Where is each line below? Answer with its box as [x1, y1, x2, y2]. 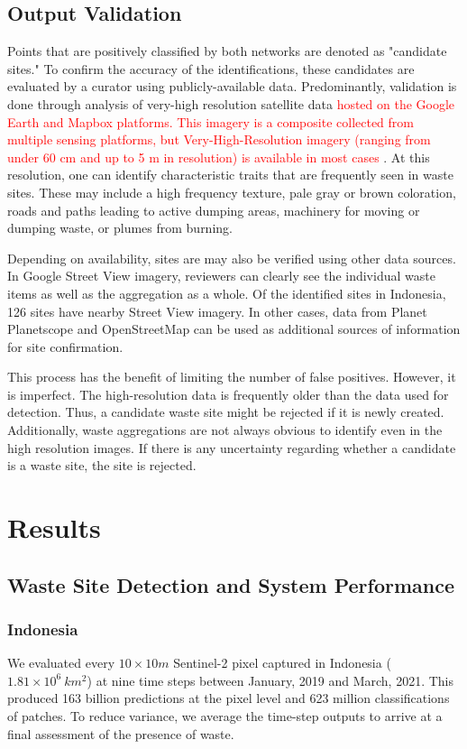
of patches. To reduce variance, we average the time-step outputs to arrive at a [7, 707, 443, 726]
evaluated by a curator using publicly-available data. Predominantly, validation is [7, 77, 457, 96]
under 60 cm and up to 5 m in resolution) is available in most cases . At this [7, 147, 430, 166]
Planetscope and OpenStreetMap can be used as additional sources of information [7, 319, 461, 338]
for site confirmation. [7, 337, 124, 356]
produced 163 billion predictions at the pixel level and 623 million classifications [7, 689, 450, 707]
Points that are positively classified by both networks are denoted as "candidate [7, 42, 447, 60]
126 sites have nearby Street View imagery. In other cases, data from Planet [7, 301, 427, 320]
